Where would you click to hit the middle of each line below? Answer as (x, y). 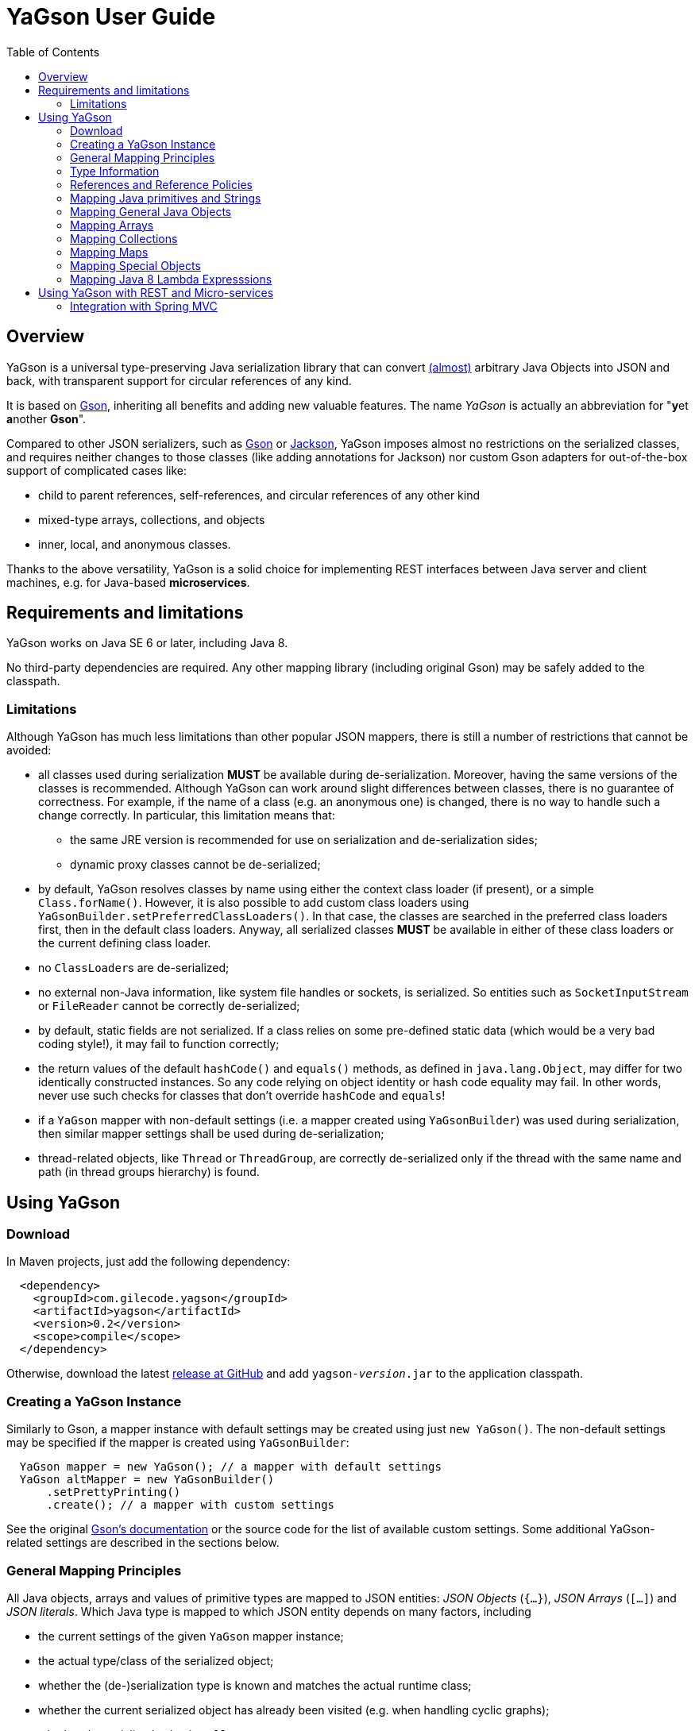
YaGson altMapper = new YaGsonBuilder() (147, 1480)
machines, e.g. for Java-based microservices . (128, 582)
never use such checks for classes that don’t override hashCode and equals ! (242, 1096)
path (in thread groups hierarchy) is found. (149, 1172)
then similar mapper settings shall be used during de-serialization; (211, 1134)
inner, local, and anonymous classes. (135, 544)
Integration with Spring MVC (144, 306)
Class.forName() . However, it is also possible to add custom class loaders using (254, 903)
